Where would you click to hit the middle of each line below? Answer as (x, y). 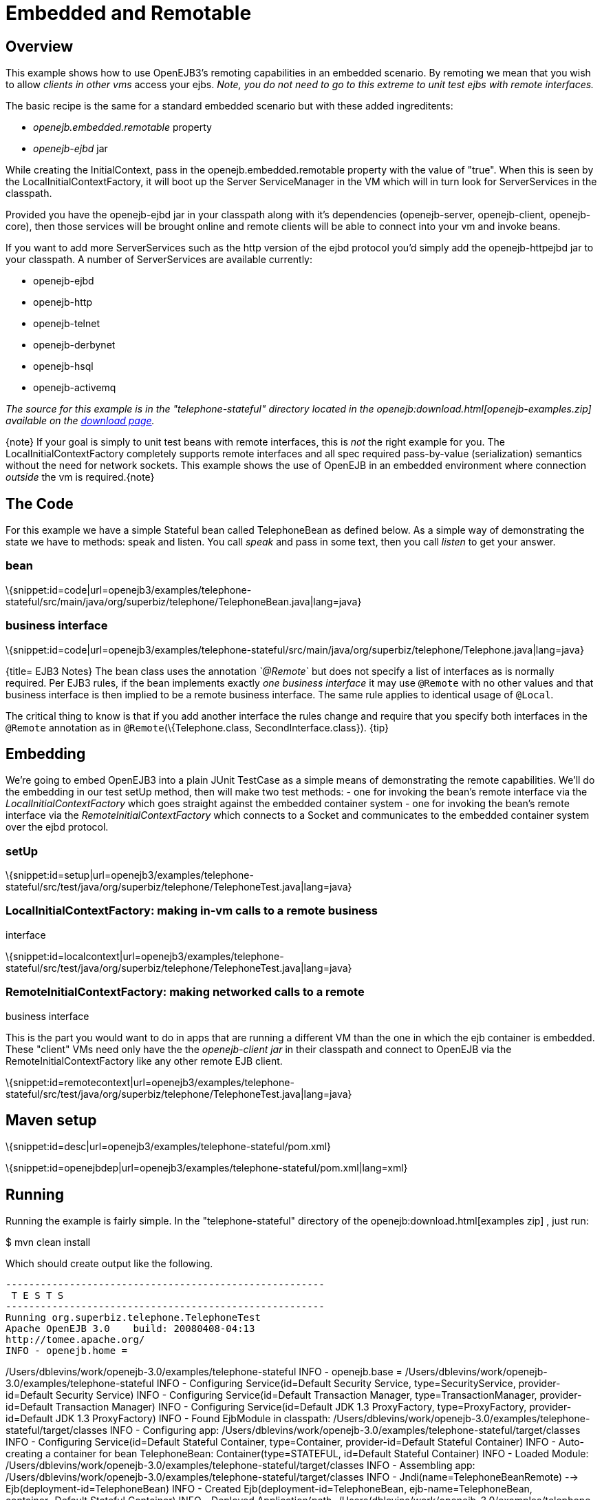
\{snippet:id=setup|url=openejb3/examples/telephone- (130, 875)
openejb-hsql (63, 366)
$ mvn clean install (48, 1242)
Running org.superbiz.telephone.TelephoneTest (133, 1318)
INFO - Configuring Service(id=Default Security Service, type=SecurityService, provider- (358, 1384)
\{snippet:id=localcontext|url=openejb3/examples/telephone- (145, 956)
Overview (40, 46)
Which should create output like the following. (109, 1264)
